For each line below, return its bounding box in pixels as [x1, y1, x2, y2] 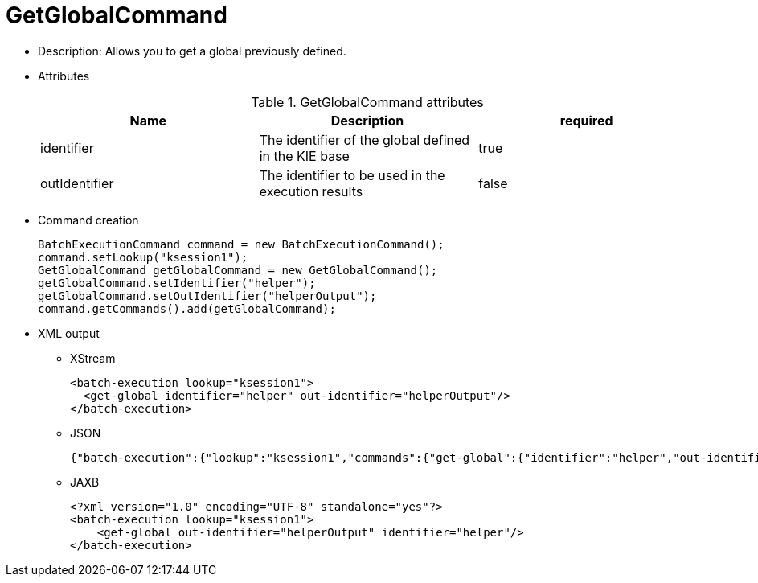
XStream [70, 351, 116, 365]
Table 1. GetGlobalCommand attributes [251, 93, 484, 110]
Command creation [38, 212, 139, 227]
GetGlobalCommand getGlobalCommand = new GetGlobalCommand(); [38, 263, 438, 277]
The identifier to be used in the [259, 166, 445, 183]
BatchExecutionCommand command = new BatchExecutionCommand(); [38, 237, 445, 251]
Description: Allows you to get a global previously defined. [38, 43, 346, 58]
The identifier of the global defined [259, 131, 470, 148]
